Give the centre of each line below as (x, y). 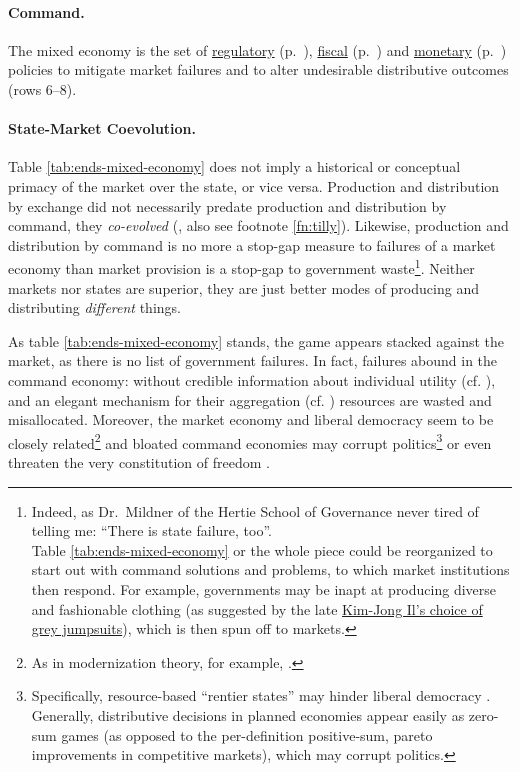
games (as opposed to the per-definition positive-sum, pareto (247, 734)
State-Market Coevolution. (102, 128)
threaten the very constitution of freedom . (139, 462)
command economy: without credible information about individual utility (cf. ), (252, 379)
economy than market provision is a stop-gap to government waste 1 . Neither (241, 266)
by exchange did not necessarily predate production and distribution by (227, 205)
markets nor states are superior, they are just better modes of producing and (243, 287)
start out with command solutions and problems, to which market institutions (270, 569)
